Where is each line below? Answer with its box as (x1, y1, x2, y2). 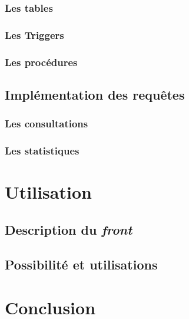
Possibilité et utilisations (5, 255, 158, 273)
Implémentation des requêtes (5, 85, 185, 103)
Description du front (5, 220, 132, 238)
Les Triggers (5, 27, 64, 42)
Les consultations (5, 116, 88, 131)
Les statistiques (5, 143, 79, 158)
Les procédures (5, 54, 78, 69)
